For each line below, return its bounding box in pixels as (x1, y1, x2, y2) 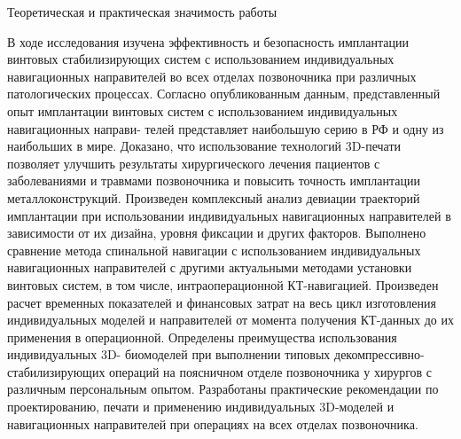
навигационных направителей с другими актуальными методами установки (7, 258, 412, 277)
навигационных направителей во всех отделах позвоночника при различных (7, 67, 417, 85)
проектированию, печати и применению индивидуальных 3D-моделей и (7, 397, 395, 416)
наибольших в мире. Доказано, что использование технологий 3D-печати (7, 137, 401, 155)
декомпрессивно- (334, 345, 425, 364)
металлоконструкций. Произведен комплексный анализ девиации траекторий (7, 188, 420, 207)
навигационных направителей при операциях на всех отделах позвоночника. (7, 414, 418, 433)
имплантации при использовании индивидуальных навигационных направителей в (7, 206, 451, 224)
